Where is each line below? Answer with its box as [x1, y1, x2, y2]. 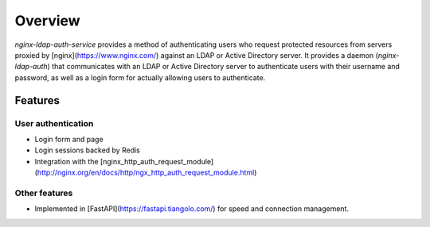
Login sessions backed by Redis [34, 145, 141, 155]
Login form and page [34, 134, 104, 144]
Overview [14, 12, 80, 29]
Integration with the [34, 156, 99, 166]
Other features [14, 187, 73, 198]
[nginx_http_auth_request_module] [100, 156, 214, 166]
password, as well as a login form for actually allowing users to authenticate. [14, 72, 266, 83]
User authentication [14, 117, 94, 129]
